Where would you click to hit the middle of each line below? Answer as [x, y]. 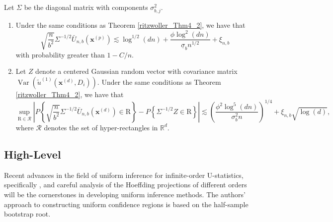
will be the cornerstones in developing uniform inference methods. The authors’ [125, 194]
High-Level [33, 154]
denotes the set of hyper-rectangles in [101, 127]
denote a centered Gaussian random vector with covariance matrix [136, 71]
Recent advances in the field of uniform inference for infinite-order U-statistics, [124, 175]
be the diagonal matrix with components [86, 7]
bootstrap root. [27, 214]
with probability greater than [60, 54]
